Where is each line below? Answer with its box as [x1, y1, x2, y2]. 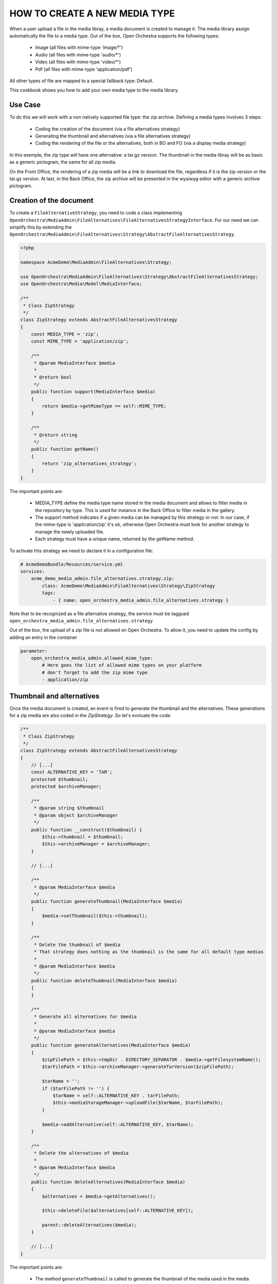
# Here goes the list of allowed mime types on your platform [42, 663, 202, 668]
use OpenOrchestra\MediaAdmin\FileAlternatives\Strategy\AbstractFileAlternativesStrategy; [20, 274, 259, 279]
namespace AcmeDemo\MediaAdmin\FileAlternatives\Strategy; [20, 259, 172, 266]
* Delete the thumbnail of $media [33, 941, 121, 948]
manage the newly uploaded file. [35, 528, 105, 535]
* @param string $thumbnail [33, 805, 105, 811]
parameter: [20, 648, 48, 654]
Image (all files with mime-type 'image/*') [35, 44, 123, 51]
